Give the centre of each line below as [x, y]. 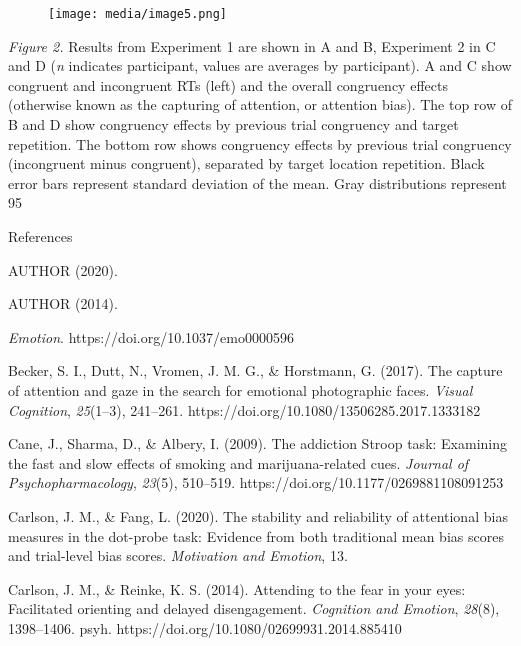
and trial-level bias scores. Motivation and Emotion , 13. [178, 555]
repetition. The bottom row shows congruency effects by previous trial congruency [260, 143]
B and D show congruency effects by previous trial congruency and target [233, 124]
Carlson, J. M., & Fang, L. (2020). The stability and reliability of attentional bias [258, 515]
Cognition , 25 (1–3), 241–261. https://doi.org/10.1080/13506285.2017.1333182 [244, 409]
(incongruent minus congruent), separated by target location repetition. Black [246, 163]
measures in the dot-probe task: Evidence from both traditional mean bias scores [256, 535]
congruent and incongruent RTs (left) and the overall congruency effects [228, 84]
